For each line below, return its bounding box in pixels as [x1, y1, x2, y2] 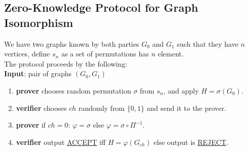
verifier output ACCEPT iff [16, 136, 106, 147]
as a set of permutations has [61, 48, 149, 59]
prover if [16, 119, 46, 130]
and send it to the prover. [147, 102, 227, 113]
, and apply [163, 85, 199, 96]
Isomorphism [4, 14, 74, 30]
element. [158, 48, 184, 59]
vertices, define [4, 48, 50, 59]
